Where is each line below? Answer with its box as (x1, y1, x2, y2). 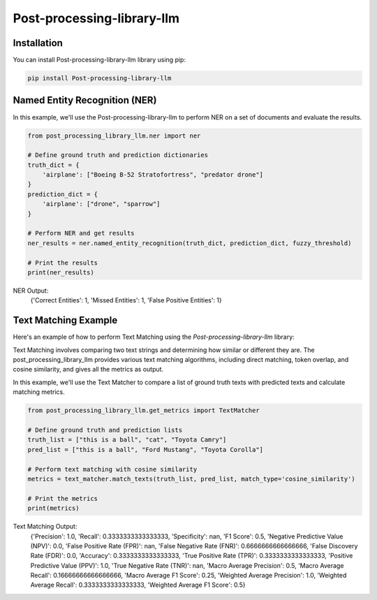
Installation (13, 37, 63, 49)
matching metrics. (13, 388, 66, 396)
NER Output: (13, 286, 49, 295)
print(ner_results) (27, 269, 94, 276)
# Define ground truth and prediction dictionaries (27, 151, 209, 159)
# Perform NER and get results (27, 229, 135, 237)
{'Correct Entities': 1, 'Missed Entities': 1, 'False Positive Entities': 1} (30, 296, 223, 305)
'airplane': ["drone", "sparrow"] (42, 200, 161, 208)
